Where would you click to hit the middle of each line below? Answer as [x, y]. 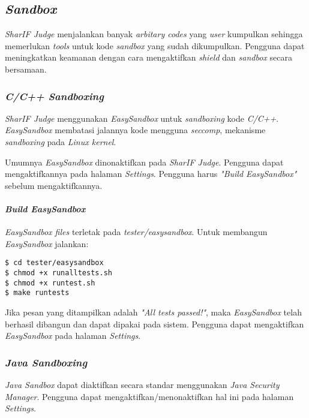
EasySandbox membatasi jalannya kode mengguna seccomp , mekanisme [135, 130]
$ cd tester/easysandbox [54, 263]
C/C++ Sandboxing [54, 96]
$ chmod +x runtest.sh [50, 283]
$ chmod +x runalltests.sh [58, 273]
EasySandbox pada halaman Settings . [73, 336]
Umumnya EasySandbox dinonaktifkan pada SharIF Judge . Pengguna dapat [144, 162]
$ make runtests [37, 293]
